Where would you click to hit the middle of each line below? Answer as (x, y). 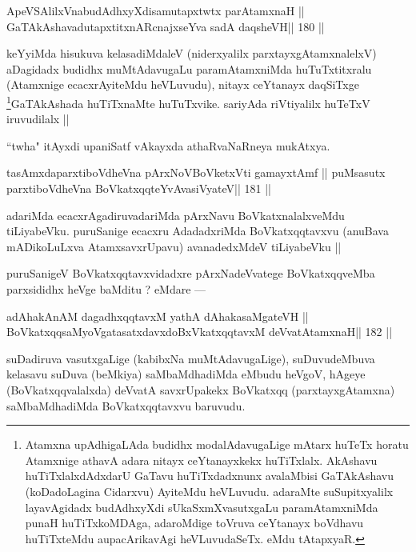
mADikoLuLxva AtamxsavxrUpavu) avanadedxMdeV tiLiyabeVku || (174, 246)
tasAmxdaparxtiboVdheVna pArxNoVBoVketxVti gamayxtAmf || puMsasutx (196, 172)
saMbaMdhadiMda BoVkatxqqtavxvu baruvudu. (126, 405)
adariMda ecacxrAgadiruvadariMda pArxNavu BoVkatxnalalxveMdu (176, 215)
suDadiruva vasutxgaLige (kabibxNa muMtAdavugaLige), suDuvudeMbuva (191, 358)
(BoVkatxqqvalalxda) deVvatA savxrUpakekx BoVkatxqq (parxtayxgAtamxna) (201, 389)
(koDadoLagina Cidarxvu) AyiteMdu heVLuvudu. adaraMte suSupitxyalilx (209, 491)
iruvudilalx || (38, 119)
